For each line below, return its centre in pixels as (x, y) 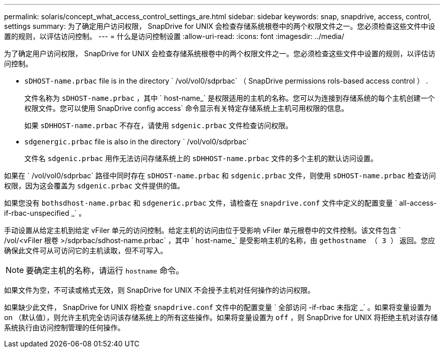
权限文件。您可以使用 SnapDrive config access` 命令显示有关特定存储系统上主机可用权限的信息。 (187, 108)
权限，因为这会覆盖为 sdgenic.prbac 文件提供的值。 (94, 186)
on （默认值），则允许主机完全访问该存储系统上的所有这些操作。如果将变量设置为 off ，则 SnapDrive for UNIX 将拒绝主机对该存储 (221, 317)
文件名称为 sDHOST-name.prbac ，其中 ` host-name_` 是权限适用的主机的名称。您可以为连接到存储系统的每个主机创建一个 (230, 98)
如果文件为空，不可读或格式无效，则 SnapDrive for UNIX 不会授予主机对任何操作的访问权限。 (159, 290)
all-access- (418, 203)
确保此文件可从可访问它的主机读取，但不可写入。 (86, 250)
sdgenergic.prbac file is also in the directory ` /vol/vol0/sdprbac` (137, 142)
